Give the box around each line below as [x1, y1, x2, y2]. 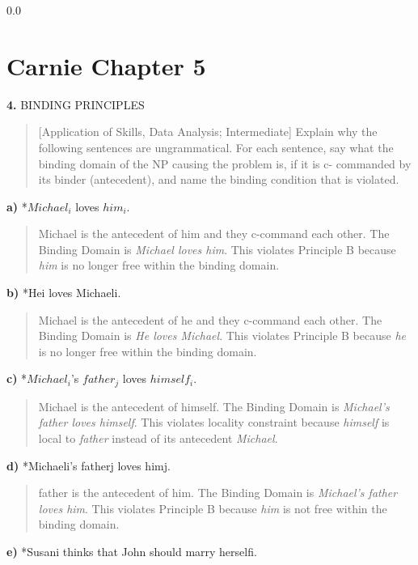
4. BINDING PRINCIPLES [6, 96, 145, 113]
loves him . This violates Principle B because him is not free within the [38, 499, 387, 516]
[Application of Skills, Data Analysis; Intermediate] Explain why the [38, 123, 378, 140]
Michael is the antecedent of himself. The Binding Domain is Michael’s [38, 397, 390, 414]
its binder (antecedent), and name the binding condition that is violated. [38, 171, 399, 188]
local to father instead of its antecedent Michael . [38, 430, 278, 447]
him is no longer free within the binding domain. [38, 257, 280, 274]
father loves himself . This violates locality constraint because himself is [38, 414, 390, 431]
